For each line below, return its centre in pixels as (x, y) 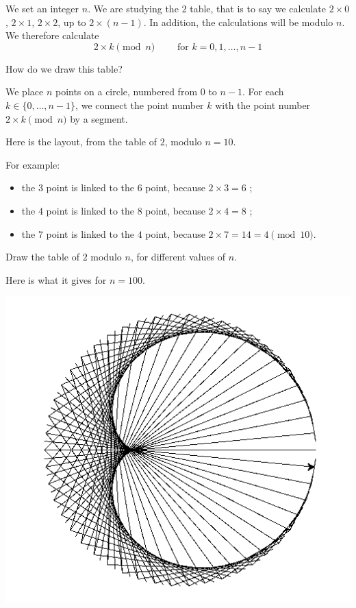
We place (25, 92)
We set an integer (42, 8)
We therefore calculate (52, 35)
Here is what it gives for (56, 279)
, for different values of (178, 257)
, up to (72, 22)
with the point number (263, 105)
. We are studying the (133, 8)
